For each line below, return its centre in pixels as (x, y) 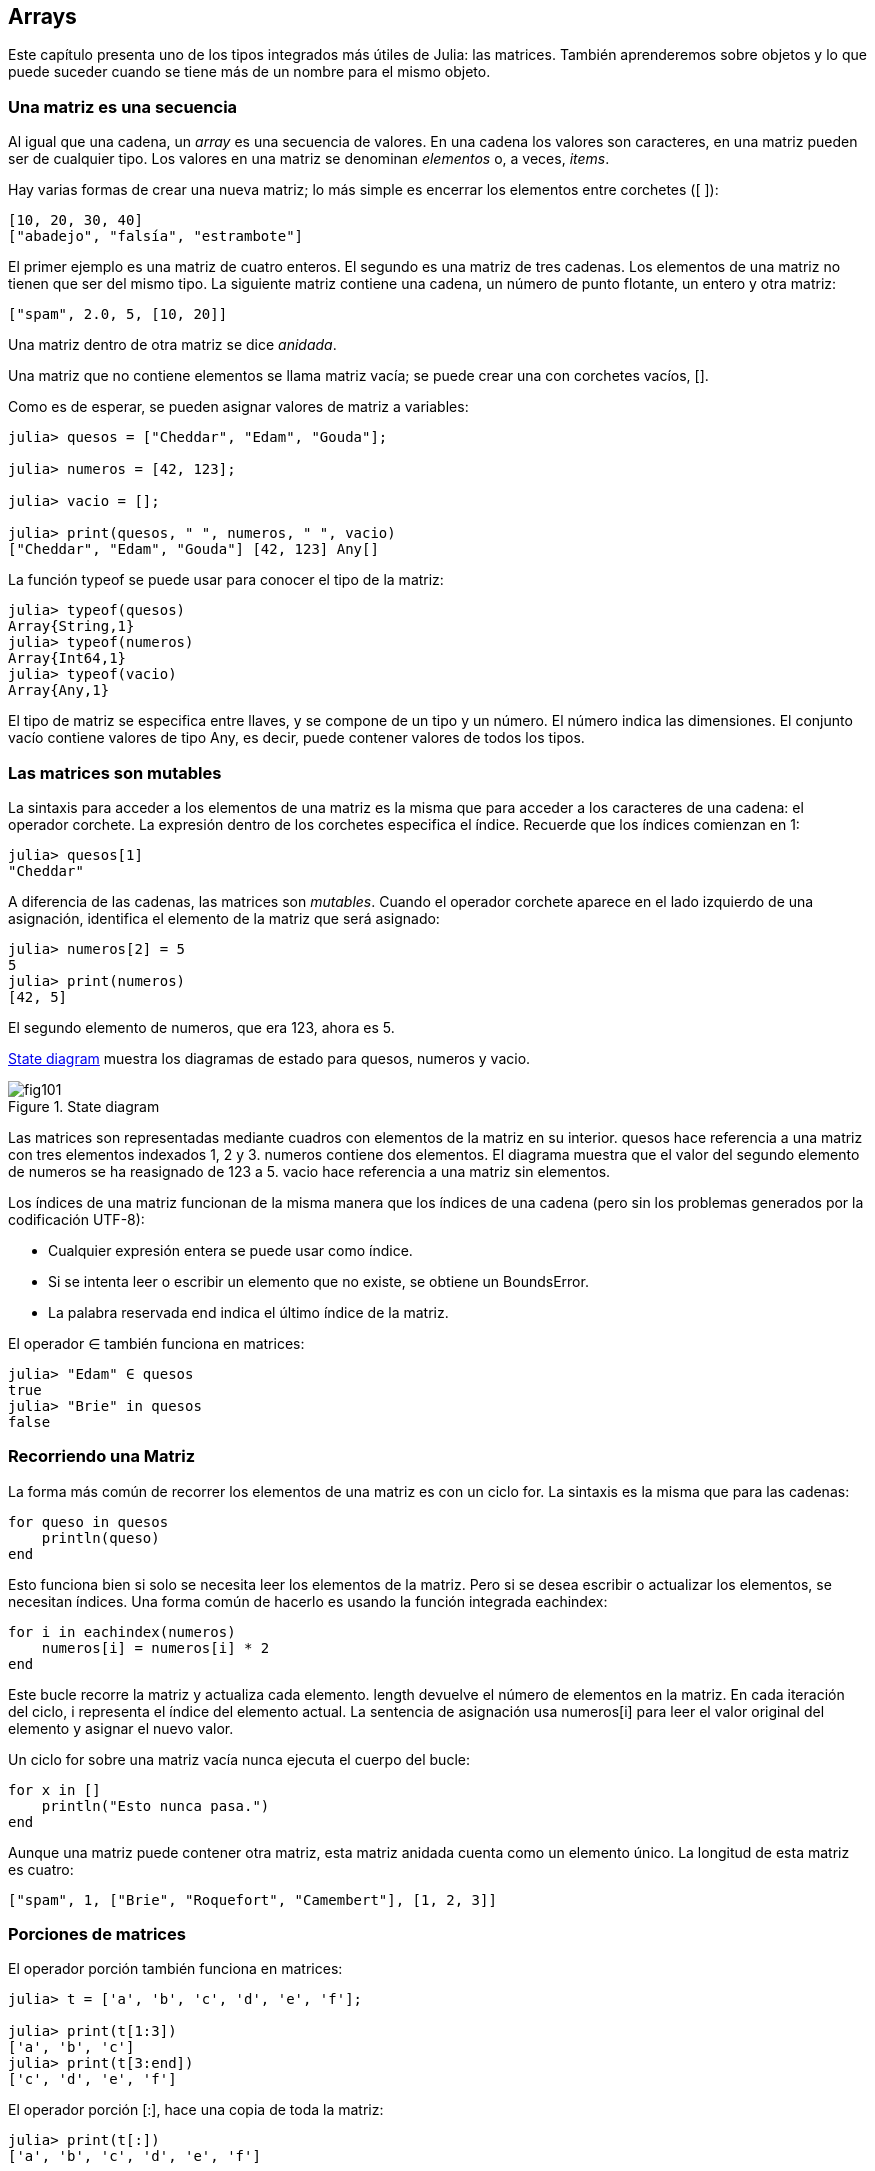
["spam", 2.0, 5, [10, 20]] (118, 314)
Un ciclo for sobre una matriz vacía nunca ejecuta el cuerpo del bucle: (239, 1759)
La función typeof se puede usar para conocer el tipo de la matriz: (226, 580)
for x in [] (54, 1789)
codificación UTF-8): (76, 1219)
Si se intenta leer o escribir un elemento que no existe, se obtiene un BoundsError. (318, 1281)
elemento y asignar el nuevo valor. (121, 1728)
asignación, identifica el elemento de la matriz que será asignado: (224, 918)
